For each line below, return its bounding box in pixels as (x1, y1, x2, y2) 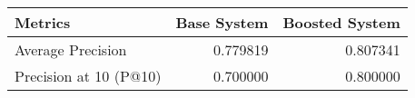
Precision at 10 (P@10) (15, 65, 162, 86)
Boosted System (282, 12, 400, 33)
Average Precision (15, 39, 127, 60)
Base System (175, 12, 269, 33)
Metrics (15, 12, 71, 33)
